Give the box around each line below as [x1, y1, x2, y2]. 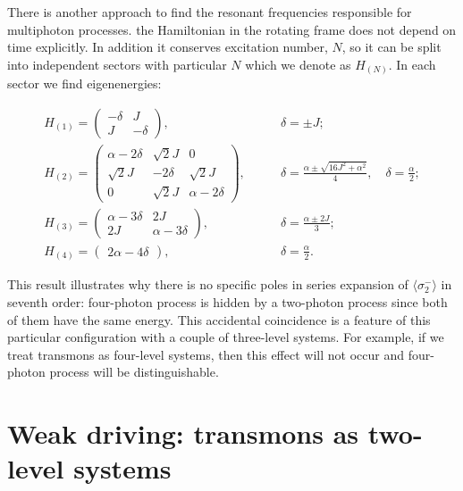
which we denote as [245, 54, 351, 73]
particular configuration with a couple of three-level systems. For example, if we [7, 328, 444, 346]
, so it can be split [341, 37, 442, 56]
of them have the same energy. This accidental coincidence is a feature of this [7, 310, 431, 329]
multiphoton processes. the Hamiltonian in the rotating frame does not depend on [7, 20, 457, 38]
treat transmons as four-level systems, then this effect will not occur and [7, 345, 404, 363]
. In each [388, 54, 436, 73]
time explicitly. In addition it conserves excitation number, [7, 37, 328, 56]
